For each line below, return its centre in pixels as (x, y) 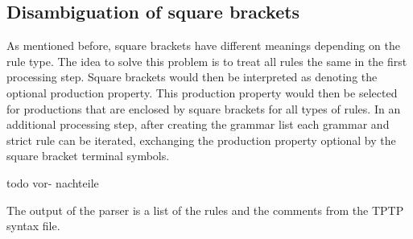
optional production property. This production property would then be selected (202, 92)
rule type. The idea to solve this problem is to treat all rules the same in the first (207, 61)
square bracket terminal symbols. (88, 156)
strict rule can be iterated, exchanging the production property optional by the (201, 140)
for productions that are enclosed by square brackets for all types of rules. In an (204, 108)
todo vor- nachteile (53, 182)
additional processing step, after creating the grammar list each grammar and (198, 124)
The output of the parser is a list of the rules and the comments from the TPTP (205, 210)
